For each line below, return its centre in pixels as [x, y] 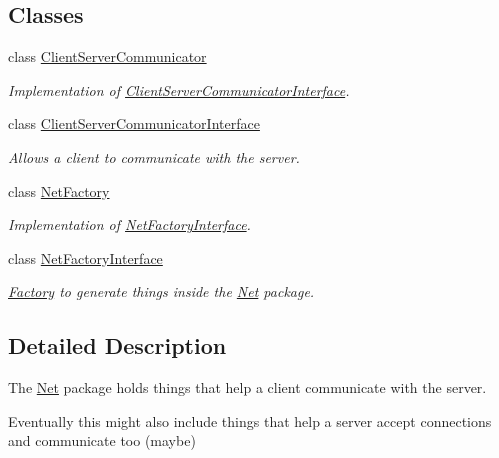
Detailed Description [117, 345]
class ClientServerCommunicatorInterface [134, 123]
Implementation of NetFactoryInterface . [129, 224]
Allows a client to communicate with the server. [154, 156]
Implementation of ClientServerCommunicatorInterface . [179, 89]
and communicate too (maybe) [102, 440]
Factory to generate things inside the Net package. [161, 291]
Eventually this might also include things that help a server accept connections [250, 420]
